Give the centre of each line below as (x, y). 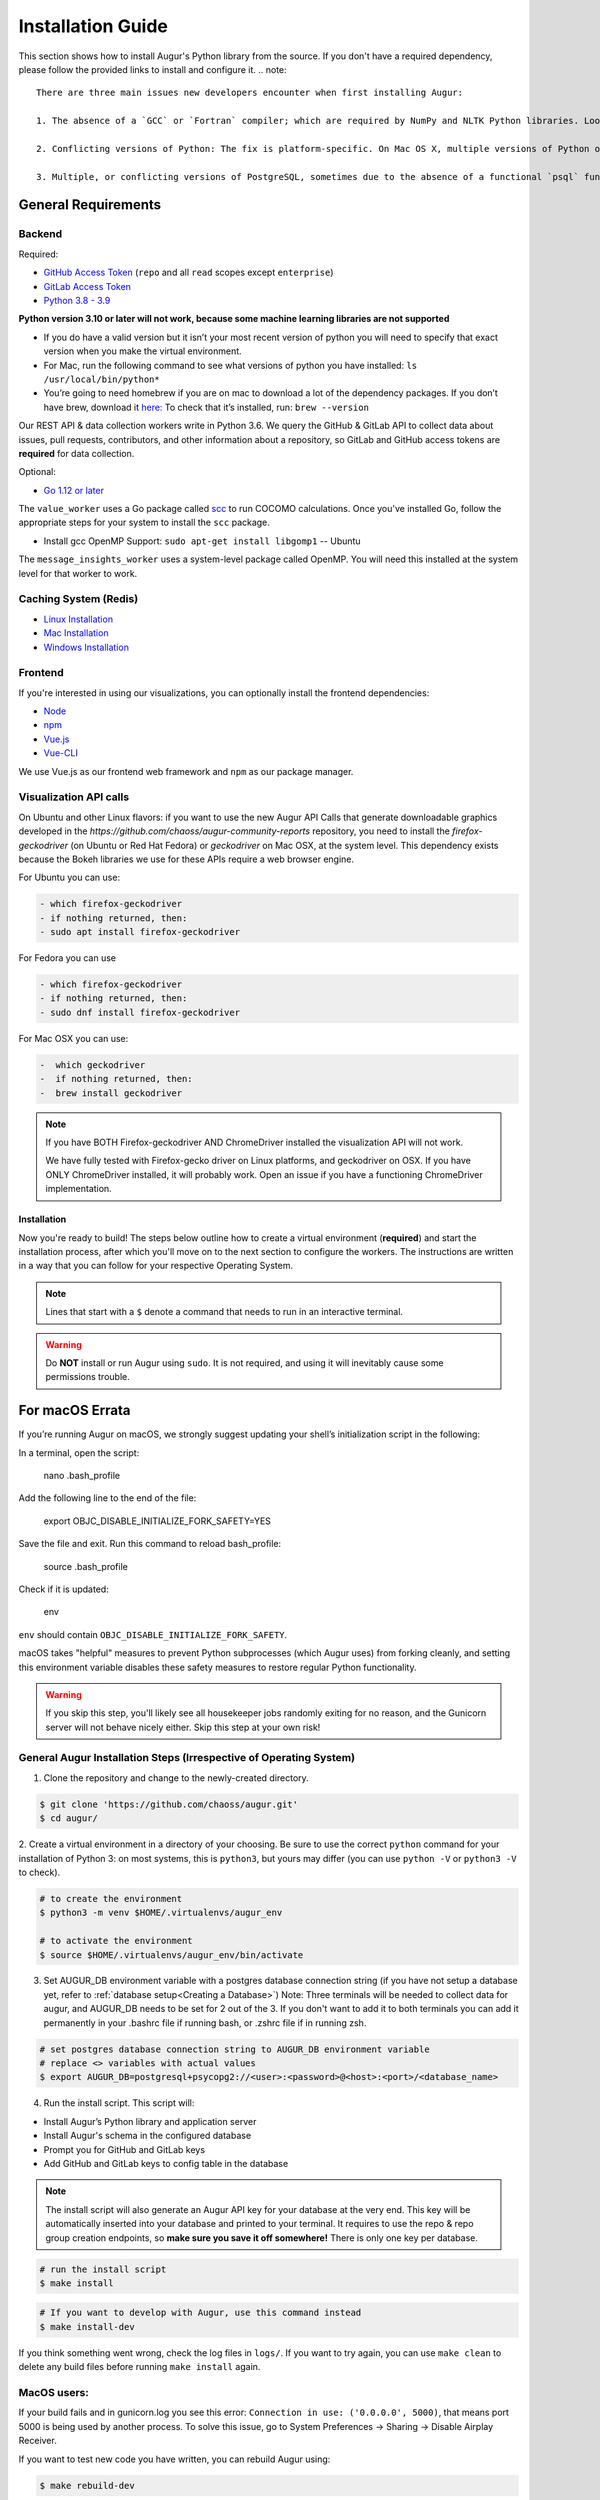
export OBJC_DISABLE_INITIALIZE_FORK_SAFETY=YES (157, 1521)
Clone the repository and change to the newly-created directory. (176, 1777)
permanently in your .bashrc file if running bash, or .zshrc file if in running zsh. (205, 2022)
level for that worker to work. (78, 573)
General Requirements (90, 205)
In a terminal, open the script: (79, 1452)
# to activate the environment (116, 1941)
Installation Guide (93, 26)
